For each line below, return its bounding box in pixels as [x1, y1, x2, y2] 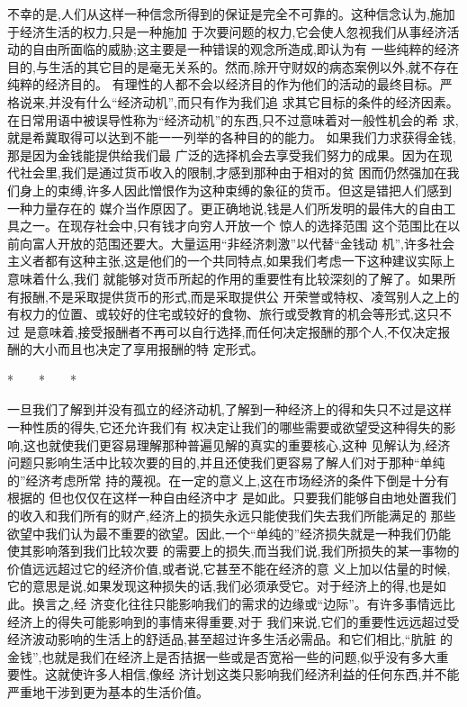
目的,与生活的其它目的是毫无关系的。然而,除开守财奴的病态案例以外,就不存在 [7, 57, 459, 76]
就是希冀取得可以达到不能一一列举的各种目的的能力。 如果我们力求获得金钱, [7, 128, 456, 147]
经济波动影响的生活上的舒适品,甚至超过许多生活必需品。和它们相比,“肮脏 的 [7, 630, 454, 648]
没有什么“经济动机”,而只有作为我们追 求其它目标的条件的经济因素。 [60, 92, 459, 111]
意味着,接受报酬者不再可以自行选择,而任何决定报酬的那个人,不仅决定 [36, 322, 438, 340]
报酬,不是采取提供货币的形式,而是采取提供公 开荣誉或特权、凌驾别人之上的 [19, 286, 460, 305]
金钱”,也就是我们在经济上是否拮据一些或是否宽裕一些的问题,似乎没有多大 [7, 647, 436, 666]
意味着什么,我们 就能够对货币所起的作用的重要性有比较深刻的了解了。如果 [7, 268, 444, 287]
